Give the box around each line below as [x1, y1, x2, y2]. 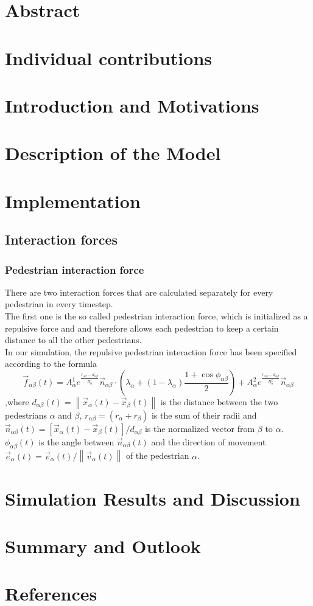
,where [5, 395, 29, 408]
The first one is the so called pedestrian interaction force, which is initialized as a [5, 310, 308, 322]
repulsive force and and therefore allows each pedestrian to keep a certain [5, 321, 279, 334]
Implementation [5, 188, 141, 213]
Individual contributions [5, 45, 213, 70]
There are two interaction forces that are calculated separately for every [5, 285, 273, 298]
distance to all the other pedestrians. [5, 333, 142, 346]
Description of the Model [5, 141, 221, 165]
